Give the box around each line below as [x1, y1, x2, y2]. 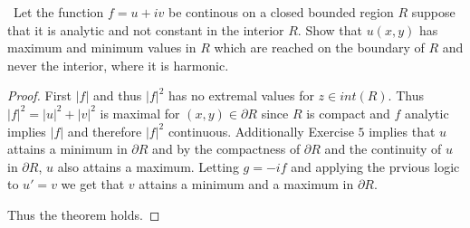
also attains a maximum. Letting [57, 157, 239, 176]
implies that [369, 121, 436, 140]
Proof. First [7, 86, 72, 105]
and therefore [67, 121, 142, 140]
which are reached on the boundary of [214, 38, 425, 57]
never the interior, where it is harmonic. [7, 55, 229, 74]
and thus [93, 86, 142, 105]
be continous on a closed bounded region [168, 3, 394, 21]
